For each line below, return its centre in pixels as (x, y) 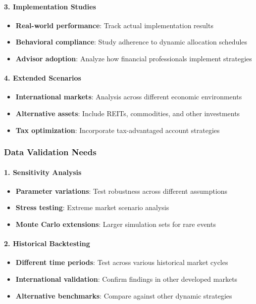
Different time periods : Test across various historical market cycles (122, 262)
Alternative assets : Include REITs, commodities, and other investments (128, 113)
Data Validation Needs (50, 152)
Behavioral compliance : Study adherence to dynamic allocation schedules (131, 42)
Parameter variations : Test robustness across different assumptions (122, 191)
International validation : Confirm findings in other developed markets (127, 279)
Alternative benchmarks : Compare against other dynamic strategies (124, 295)
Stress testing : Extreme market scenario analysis (92, 207)
